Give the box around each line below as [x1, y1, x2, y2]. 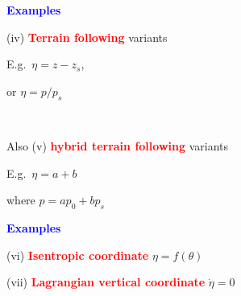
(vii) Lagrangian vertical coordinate [6, 273, 206, 290]
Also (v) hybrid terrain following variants [6, 138, 229, 154]
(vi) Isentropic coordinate [6, 246, 149, 263]
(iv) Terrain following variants [6, 28, 168, 45]
